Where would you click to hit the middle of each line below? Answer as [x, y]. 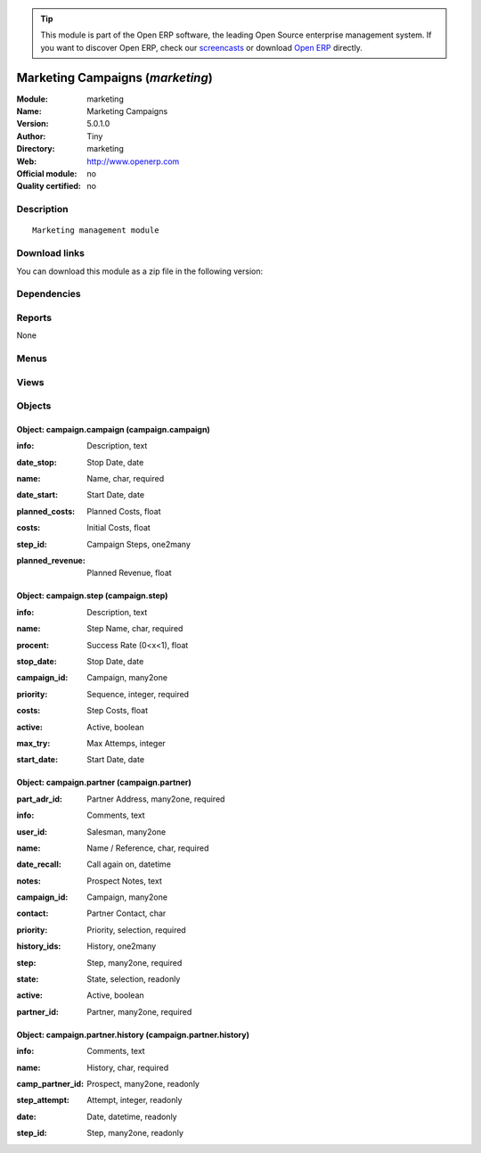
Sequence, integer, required [138, 694]
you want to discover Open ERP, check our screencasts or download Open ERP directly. [201, 47]
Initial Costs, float [118, 528]
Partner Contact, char [126, 913]
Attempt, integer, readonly [135, 1100]
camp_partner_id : [50, 1083]
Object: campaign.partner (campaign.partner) [104, 782]
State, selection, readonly [134, 979]
